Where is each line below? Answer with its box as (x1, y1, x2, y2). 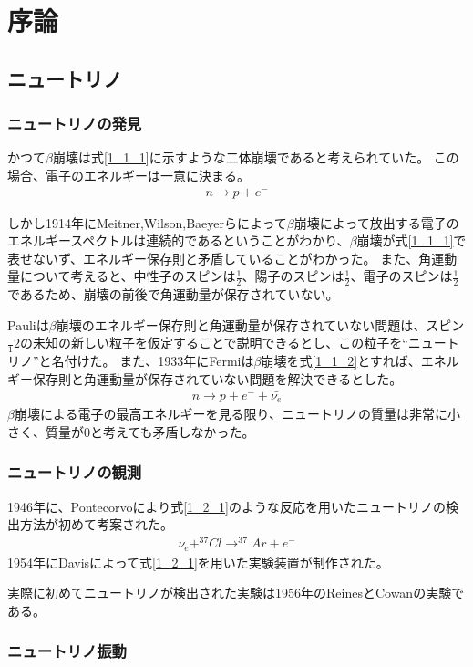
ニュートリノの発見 (7, 112, 142, 135)
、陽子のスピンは (242, 266, 344, 286)
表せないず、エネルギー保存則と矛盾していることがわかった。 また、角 (7, 248, 432, 267)
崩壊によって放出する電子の (293, 213, 459, 232)
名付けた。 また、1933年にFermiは (51, 351, 254, 370)
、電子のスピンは (350, 266, 453, 286)
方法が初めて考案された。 (19, 515, 173, 534)
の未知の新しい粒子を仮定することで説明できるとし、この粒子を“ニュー (19, 333, 447, 352)
